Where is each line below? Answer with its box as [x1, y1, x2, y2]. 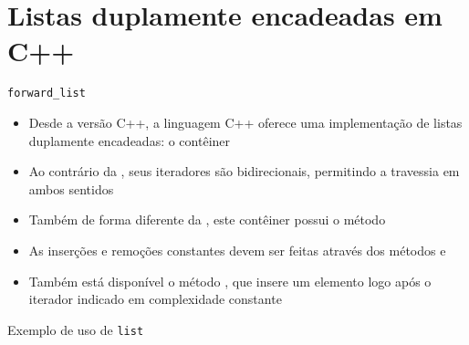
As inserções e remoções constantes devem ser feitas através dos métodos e [28, 240, 446, 259]
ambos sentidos [28, 179, 114, 198]
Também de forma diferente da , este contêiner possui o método [28, 210, 386, 229]
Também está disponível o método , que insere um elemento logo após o [28, 271, 432, 290]
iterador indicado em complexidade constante [28, 289, 282, 308]
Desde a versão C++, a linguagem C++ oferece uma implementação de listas [28, 112, 463, 131]
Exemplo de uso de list [7, 319, 144, 339]
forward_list [7, 87, 86, 100]
